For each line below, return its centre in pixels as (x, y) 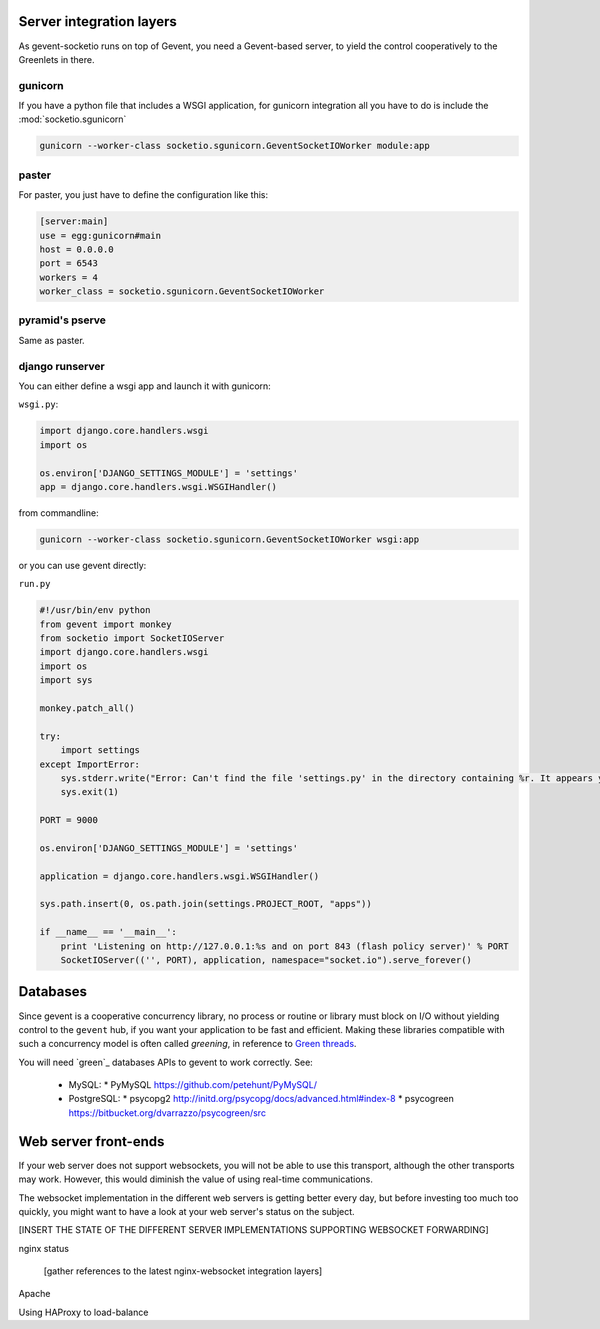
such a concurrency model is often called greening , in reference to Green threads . (187, 1044)
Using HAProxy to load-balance (83, 1312)
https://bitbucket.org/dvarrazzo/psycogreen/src (167, 1112)
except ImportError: (89, 764)
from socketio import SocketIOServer (132, 638)
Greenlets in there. (56, 59)
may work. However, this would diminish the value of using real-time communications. (196, 1179)
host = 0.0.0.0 (76, 249)
